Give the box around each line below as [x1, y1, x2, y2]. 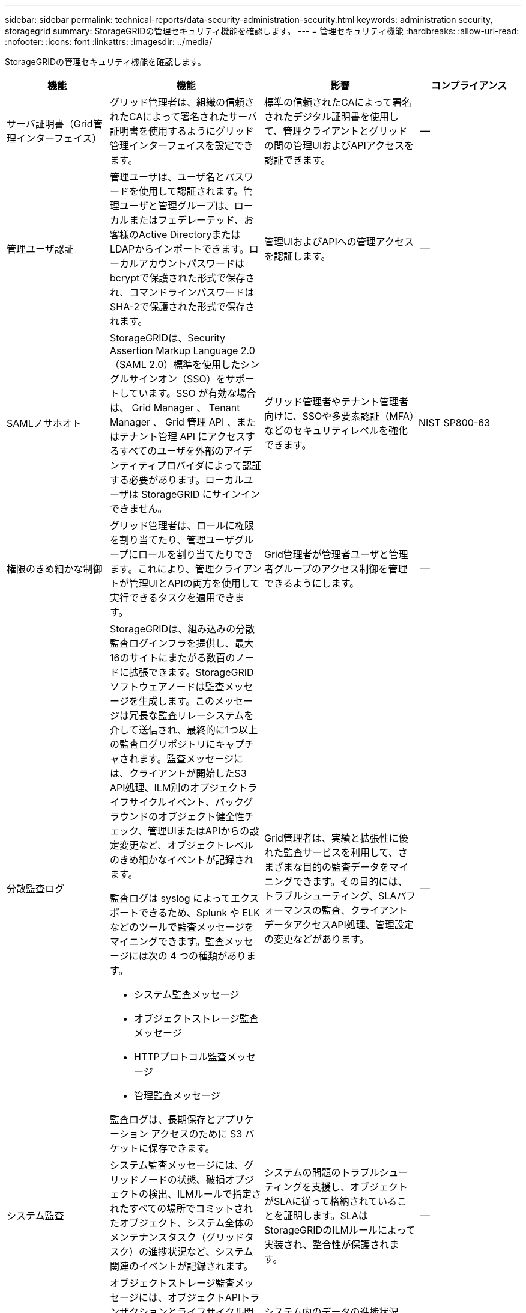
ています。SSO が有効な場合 [128, 387, 256, 399]
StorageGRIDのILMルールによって [264, 1224, 416, 1236]
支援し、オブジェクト [312, 1181, 408, 1193]
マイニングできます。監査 [110, 935, 225, 947]
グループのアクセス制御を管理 [274, 563, 408, 575]
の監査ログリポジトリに [110, 738, 216, 750]
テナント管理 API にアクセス [119, 430, 246, 442]
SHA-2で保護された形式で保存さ [110, 301, 255, 313]
